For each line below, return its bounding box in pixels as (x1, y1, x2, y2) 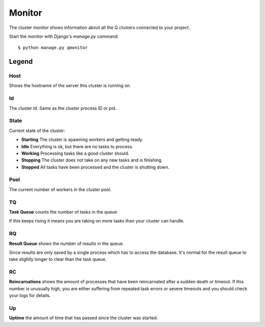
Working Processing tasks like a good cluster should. (21, 150, 130, 156)
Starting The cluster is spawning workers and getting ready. (21, 136, 143, 142)
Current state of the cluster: (9, 128, 65, 134)
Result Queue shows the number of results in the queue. (9, 241, 124, 246)
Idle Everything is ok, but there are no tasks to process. (21, 143, 133, 149)
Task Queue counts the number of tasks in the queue (9, 209, 117, 215)
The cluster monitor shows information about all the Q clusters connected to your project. (9, 25, 190, 30)
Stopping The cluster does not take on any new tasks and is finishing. (21, 157, 163, 163)
